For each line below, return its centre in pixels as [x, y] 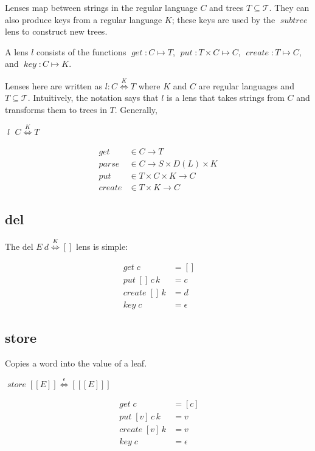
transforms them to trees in [56, 109]
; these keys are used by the [223, 19]
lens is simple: [102, 246]
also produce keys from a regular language [84, 19]
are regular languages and [246, 85]
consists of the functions [81, 51]
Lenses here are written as [54, 85]
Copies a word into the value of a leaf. [76, 363]
